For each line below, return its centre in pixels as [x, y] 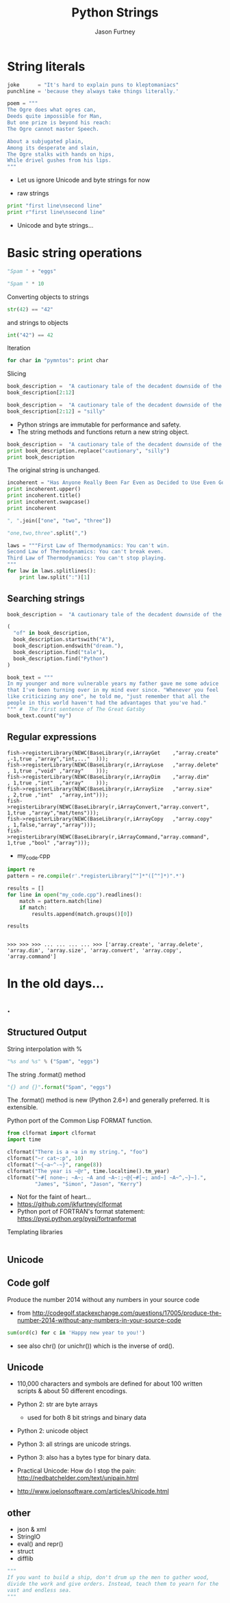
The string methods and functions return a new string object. [103, 432]
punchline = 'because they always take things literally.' [93, 91]
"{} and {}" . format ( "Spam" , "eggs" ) [59, 1087]
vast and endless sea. [39, 1590]
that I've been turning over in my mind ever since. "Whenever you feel [113, 690]
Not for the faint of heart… [54, 1197]
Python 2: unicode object [52, 1431]
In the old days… [56, 984]
